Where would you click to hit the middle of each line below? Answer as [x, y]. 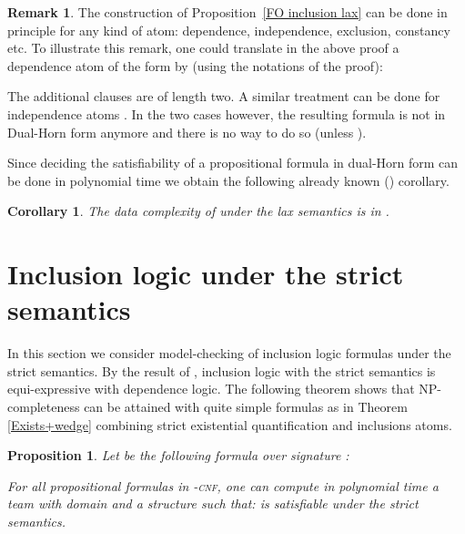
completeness [44, 407]
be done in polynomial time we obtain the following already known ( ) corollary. [228, 180]
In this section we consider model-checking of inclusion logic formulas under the [229, 353]
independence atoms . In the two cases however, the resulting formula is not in [227, 113]
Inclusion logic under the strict [206, 274]
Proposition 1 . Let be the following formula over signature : [178, 455]
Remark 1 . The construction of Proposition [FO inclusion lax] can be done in [227, 12]
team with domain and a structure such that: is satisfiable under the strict [213, 503]
